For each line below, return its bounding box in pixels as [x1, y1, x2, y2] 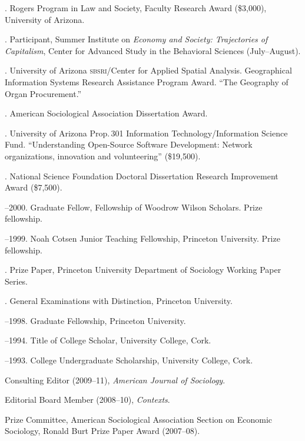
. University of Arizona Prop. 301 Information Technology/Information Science [5, 126, 288, 139]
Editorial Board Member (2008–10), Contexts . [5, 393, 170, 406]
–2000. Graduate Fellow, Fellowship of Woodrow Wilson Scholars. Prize [5, 201, 263, 213]
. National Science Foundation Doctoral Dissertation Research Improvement [5, 169, 279, 182]
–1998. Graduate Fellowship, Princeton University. [5, 314, 186, 326]
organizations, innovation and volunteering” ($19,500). [5, 149, 201, 162]
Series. [5, 275, 28, 287]
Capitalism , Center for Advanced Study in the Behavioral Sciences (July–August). [5, 44, 301, 56]
